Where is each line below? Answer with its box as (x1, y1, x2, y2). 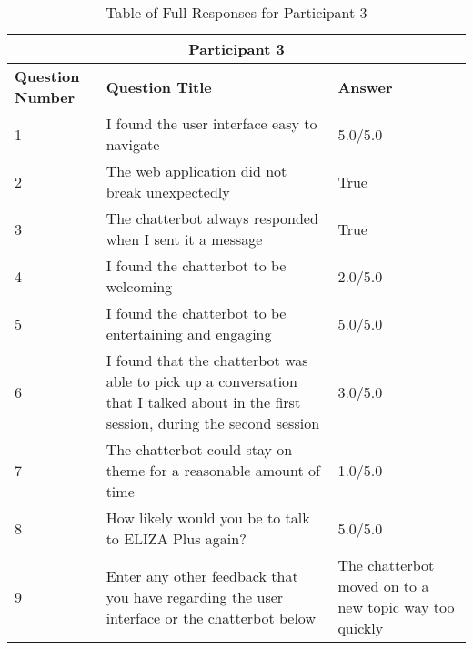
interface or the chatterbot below (106, 606, 316, 628)
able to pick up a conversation (106, 371, 297, 391)
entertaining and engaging (106, 323, 272, 344)
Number (15, 86, 75, 107)
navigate (106, 134, 160, 155)
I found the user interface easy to (106, 113, 317, 134)
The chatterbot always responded (106, 208, 318, 229)
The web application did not (106, 160, 287, 181)
